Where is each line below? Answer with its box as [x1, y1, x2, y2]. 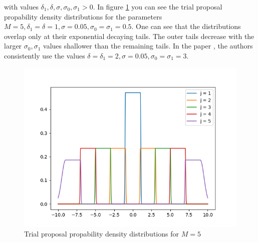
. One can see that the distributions [131, 21, 241, 31]
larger [4, 40, 22, 51]
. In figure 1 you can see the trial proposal [93, 1, 222, 11]
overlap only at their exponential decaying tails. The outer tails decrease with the [4, 30, 254, 41]
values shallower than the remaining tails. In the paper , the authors [43, 40, 253, 51]
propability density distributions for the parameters [4, 11, 162, 21]
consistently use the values [4, 50, 85, 60]
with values [4, 1, 39, 11]
